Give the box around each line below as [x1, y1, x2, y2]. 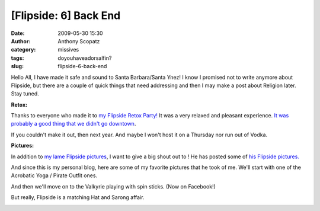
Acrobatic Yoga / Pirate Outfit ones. [11, 172, 98, 179]
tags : [11, 54, 24, 62]
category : [11, 46, 36, 53]
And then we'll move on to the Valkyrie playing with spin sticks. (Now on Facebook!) [11, 183, 216, 190]
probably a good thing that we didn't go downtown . [11, 120, 136, 127]
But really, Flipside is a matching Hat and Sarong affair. [11, 194, 145, 201]
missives [57, 46, 79, 53]
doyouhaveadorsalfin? [57, 54, 112, 62]
